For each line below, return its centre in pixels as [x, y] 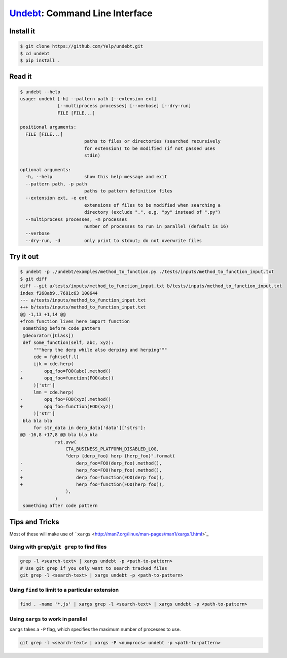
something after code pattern [61, 506]
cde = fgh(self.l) [56, 357]
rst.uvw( [66, 442]
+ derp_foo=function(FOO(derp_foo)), [92, 477]
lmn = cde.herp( [53, 392]
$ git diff [33, 279]
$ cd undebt [35, 53]
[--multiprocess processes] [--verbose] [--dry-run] [124, 106]
